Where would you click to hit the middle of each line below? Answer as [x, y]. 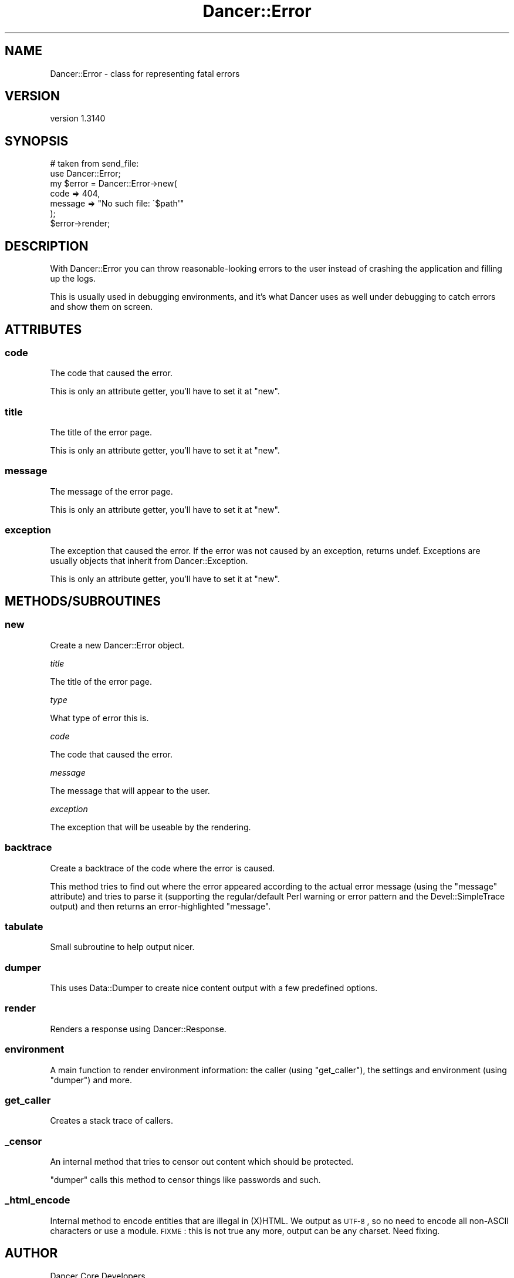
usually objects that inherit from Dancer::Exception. [149, 560]
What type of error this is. [99, 718]
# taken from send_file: [94, 164]
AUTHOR [31, 1253]
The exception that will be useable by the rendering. [151, 827]
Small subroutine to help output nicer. [122, 947]
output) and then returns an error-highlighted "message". [160, 906]
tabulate [24, 926]
